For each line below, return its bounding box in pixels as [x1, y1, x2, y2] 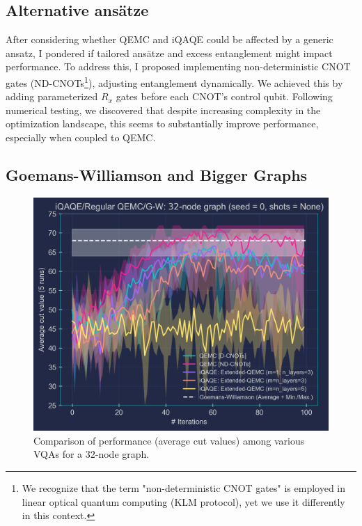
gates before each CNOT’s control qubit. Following [116, 89, 333, 104]
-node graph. [95, 447, 150, 461]
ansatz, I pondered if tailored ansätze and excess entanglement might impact [6, 45, 333, 60]
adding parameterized [6, 89, 98, 104]
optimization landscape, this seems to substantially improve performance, [6, 116, 319, 131]
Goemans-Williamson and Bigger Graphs [6, 164, 308, 185]
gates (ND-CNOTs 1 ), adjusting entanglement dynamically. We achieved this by [6, 73, 343, 90]
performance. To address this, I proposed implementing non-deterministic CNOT [6, 59, 351, 74]
